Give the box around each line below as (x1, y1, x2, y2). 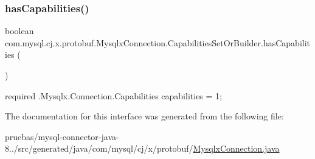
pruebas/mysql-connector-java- (5, 130, 119, 143)
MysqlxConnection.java (193, 142, 280, 155)
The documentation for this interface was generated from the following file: (5, 110, 284, 122)
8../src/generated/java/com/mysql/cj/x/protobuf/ (5, 142, 193, 155)
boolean (5, 24, 34, 37)
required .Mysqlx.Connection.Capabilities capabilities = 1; (5, 89, 222, 102)
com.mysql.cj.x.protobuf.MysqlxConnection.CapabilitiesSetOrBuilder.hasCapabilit (5, 36, 311, 49)
